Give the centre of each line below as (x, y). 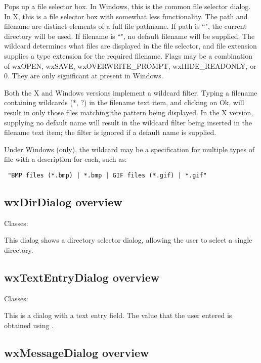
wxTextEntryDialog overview (82, 277)
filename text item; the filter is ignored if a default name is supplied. (110, 132)
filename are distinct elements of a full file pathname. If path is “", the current (125, 26)
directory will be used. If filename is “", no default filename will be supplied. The (129, 36)
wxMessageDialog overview (77, 352)
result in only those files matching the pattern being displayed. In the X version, (129, 112)
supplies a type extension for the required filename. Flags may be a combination (128, 55)
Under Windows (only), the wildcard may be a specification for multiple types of (129, 149)
